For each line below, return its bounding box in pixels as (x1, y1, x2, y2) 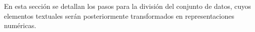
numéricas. (4, 20, 37, 31)
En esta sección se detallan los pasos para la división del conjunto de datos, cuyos (4, 1, 251, 11)
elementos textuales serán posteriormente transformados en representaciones (4, 10, 234, 21)
